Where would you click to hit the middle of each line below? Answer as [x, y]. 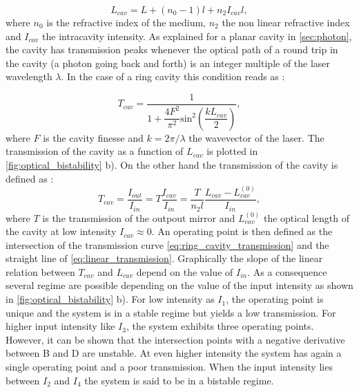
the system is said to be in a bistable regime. [179, 380]
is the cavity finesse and [93, 137]
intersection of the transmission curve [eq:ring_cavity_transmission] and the [167, 244]
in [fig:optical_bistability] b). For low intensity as [110, 299]
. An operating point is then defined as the [242, 231]
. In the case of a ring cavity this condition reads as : [173, 76]
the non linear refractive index [286, 22]
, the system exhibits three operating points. [220, 326]
